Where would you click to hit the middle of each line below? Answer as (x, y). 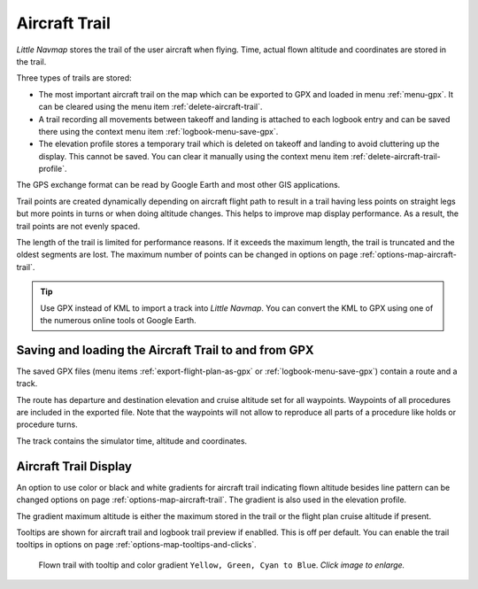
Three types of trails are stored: (74, 78)
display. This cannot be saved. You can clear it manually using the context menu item (194, 156)
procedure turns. (47, 424)
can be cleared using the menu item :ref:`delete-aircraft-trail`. (150, 107)
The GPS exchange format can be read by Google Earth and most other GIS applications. (178, 185)
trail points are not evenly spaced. (78, 226)
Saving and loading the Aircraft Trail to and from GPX (165, 350)
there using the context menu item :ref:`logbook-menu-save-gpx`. (158, 131)
